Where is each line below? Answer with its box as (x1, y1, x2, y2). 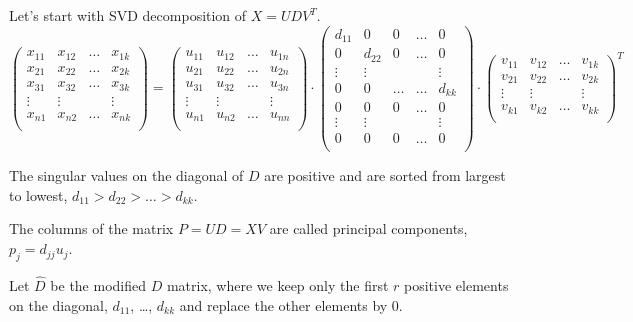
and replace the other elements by (179, 294, 388, 315)
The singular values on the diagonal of (9, 165, 244, 186)
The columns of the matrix (9, 218, 174, 239)
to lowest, (9, 184, 68, 205)
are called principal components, (269, 218, 468, 239)
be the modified (50, 275, 147, 296)
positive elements (404, 275, 509, 296)
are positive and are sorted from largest (264, 165, 506, 186)
